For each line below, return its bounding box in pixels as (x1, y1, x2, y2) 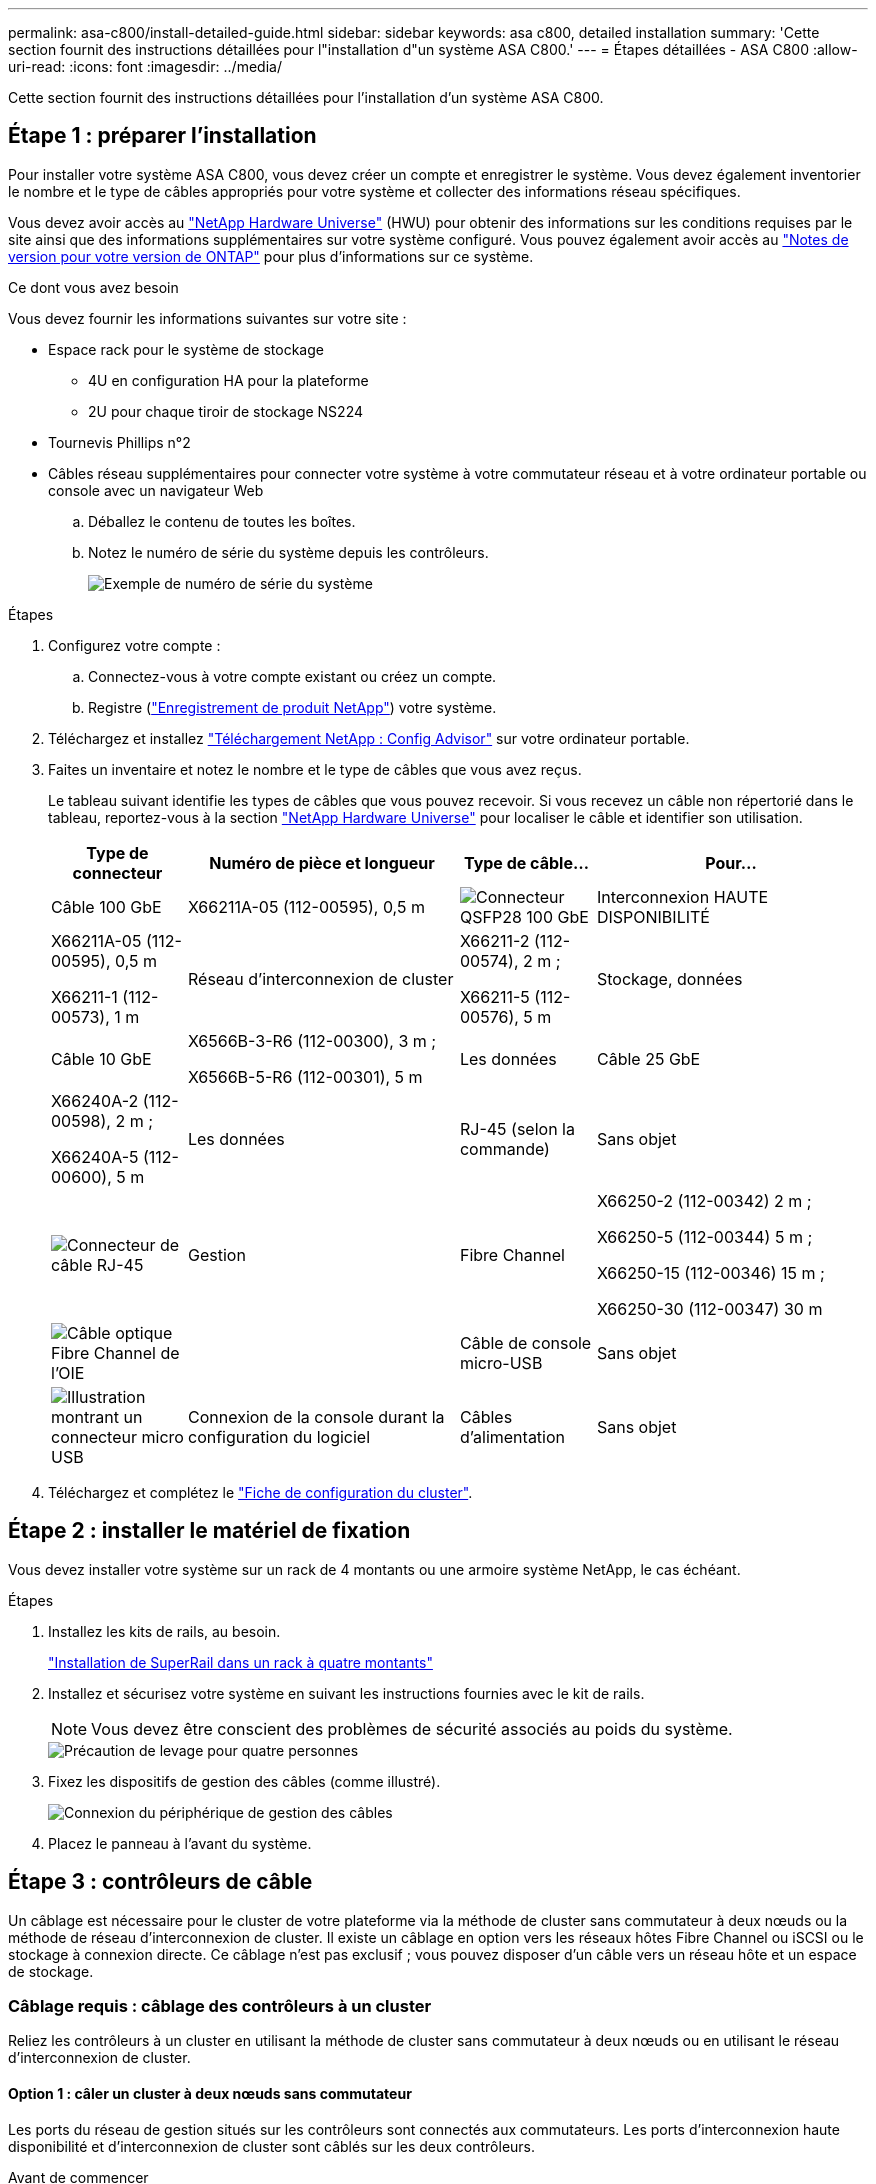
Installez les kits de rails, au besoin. (48, 1622, 281, 1640)
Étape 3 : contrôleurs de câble (8, 1869, 313, 1895)
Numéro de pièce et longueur (209, 852, 435, 873)
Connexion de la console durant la (187, 1406, 445, 1427)
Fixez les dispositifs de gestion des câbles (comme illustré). (48, 1772, 441, 1790)
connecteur (72, 862, 163, 883)
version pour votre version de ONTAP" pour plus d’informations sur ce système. (8, 247, 534, 265)
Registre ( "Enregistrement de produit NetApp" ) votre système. (88, 698, 497, 716)
